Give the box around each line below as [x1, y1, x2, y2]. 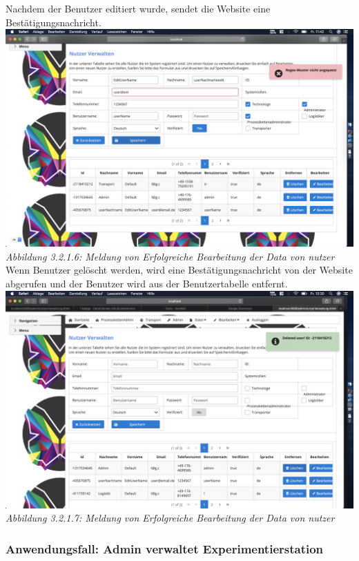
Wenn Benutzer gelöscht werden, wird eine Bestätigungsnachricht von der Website [6, 263, 353, 277]
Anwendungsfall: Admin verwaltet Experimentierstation [6, 540, 324, 557]
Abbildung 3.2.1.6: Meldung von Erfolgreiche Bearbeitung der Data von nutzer [6, 249, 335, 263]
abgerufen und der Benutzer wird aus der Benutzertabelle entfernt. [6, 276, 288, 290]
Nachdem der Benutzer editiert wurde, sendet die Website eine [6, 1, 271, 15]
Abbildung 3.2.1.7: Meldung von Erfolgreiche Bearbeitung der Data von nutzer [6, 511, 335, 525]
